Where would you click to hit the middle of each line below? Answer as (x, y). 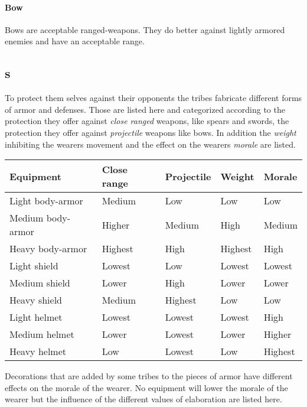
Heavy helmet (38, 351)
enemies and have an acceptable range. (75, 41)
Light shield (34, 266)
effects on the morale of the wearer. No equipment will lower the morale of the (146, 387)
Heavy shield (36, 300)
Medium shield (40, 283)
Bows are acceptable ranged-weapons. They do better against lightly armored (145, 29)
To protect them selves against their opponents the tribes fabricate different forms (153, 98)
